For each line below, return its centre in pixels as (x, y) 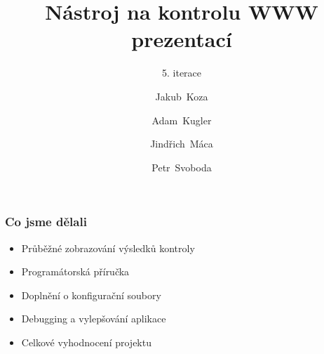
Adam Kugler (182, 120)
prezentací (182, 39)
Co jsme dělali (46, 222)
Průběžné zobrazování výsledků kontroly (108, 248)
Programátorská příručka (75, 271)
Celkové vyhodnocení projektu (86, 342)
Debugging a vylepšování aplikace (94, 319)
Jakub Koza (182, 96)
